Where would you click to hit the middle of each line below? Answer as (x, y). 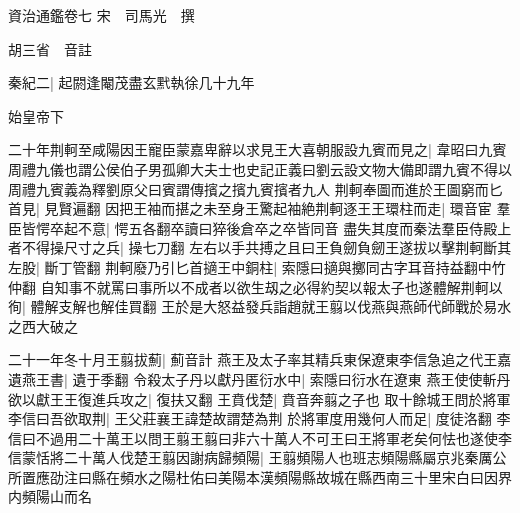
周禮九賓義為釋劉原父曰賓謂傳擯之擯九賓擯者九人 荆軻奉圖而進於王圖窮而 (248, 188)
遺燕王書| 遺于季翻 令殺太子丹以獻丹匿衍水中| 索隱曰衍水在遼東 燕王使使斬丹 (259, 378)
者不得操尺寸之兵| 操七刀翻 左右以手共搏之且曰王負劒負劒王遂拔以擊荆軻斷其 (260, 247)
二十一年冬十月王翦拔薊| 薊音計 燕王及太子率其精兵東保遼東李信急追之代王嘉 (260, 359)
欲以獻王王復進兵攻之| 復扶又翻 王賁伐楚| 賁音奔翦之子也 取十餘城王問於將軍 (259, 398)
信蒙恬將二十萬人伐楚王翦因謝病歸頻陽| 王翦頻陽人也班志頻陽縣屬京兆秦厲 (250, 457)
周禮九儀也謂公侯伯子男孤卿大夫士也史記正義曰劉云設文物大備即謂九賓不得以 (260, 168)
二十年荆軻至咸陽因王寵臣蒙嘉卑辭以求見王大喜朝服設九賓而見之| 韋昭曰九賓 (257, 149)
